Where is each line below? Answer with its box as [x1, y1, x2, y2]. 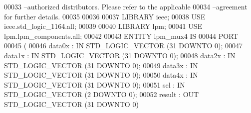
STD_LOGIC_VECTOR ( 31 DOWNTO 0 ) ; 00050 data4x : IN [4, 70, 198, 80]
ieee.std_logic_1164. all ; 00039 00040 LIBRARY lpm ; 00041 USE [4, 21, 202, 31]
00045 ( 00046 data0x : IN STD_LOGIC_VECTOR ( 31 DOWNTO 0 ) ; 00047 [4, 40, 243, 51]
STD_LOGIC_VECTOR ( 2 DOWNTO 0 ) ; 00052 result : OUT [4, 89, 199, 100]
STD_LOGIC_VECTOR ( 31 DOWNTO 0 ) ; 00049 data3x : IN [4, 60, 198, 70]
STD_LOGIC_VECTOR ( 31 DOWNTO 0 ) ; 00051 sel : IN [4, 79, 185, 90]
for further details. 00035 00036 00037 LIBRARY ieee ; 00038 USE [4, 11, 206, 21]
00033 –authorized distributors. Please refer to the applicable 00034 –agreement [4, 1, 248, 11]
